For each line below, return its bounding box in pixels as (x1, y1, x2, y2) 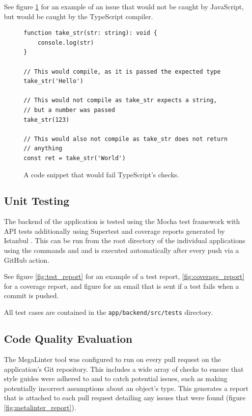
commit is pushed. (4, 290, 59, 301)
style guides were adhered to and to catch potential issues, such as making (4, 373, 227, 384)
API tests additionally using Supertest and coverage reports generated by (4, 225, 225, 236)
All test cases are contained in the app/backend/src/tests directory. (4, 307, 213, 317)
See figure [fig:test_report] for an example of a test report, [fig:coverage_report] (4, 271, 245, 281)
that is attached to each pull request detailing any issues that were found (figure (4, 392, 246, 403)
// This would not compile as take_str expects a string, (24, 97, 217, 104)
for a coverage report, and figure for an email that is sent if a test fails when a (4, 280, 239, 291)
